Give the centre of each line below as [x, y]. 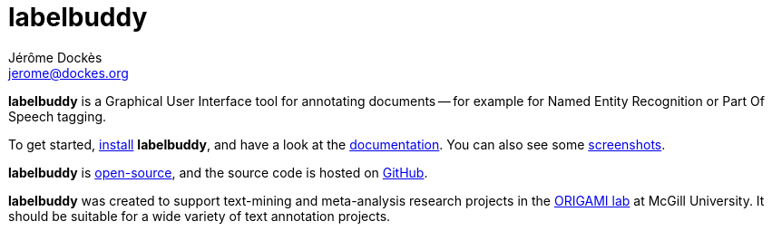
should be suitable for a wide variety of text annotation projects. [200, 216]
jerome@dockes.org [68, 72]
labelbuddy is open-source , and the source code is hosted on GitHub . [218, 172]
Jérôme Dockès [55, 57]
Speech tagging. [58, 116]
